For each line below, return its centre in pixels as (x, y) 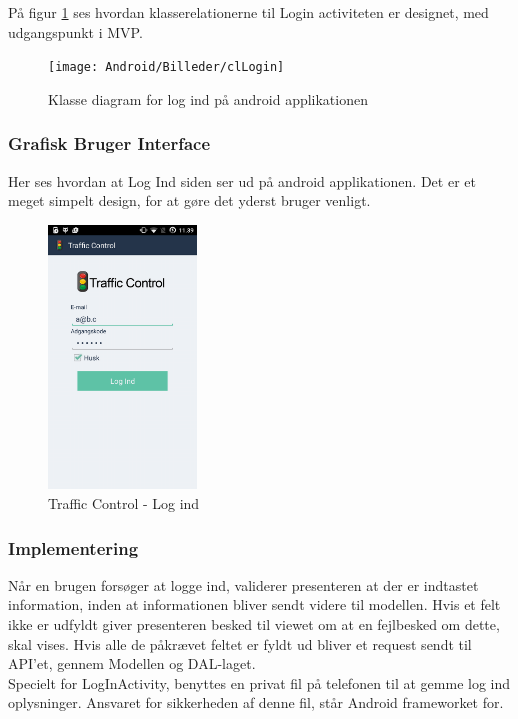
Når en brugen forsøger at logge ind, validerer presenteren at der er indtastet (243, 584)
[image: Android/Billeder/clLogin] (166, 67)
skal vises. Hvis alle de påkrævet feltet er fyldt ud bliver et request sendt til (240, 643)
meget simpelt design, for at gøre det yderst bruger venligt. (189, 200)
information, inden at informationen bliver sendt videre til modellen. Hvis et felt (254, 604)
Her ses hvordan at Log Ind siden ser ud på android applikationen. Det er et (242, 180)
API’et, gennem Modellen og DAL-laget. (132, 663)
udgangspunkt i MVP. (75, 31)
